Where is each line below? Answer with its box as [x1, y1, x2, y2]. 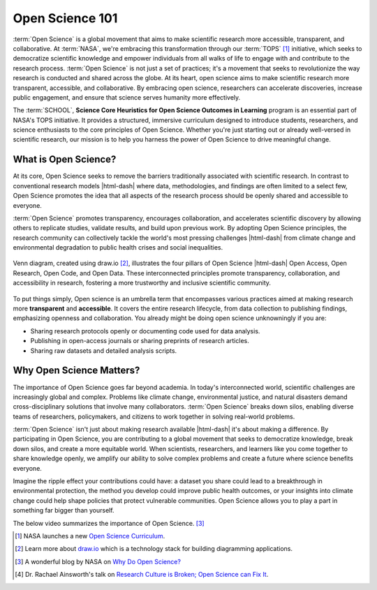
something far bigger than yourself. [13, 506, 114, 515]
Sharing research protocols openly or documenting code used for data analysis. [30, 326, 260, 335]
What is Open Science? [13, 153, 117, 165]
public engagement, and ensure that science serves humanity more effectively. [13, 93, 241, 101]
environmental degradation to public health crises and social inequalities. [13, 243, 223, 252]
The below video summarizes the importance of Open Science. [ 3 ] [13, 519, 205, 527]
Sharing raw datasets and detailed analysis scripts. [30, 346, 177, 355]
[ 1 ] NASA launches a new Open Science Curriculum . [15, 531, 165, 540]
